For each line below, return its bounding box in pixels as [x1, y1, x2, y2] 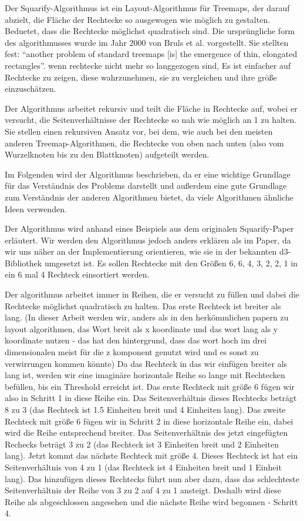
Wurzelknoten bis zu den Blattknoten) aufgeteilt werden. [5, 148, 210, 161]
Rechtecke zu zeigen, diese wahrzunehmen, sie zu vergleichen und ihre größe [5, 71, 277, 83]
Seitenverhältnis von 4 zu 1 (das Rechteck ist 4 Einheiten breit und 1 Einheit [5, 460, 282, 473]
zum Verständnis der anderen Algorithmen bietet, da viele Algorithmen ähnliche [5, 191, 293, 203]
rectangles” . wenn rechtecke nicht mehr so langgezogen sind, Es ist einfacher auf [5, 59, 291, 71]
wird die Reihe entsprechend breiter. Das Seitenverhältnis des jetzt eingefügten [5, 426, 288, 439]
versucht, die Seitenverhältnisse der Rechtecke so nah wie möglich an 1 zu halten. [5, 113, 297, 126]
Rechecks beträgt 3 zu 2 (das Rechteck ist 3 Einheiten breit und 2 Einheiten [5, 437, 279, 450]
